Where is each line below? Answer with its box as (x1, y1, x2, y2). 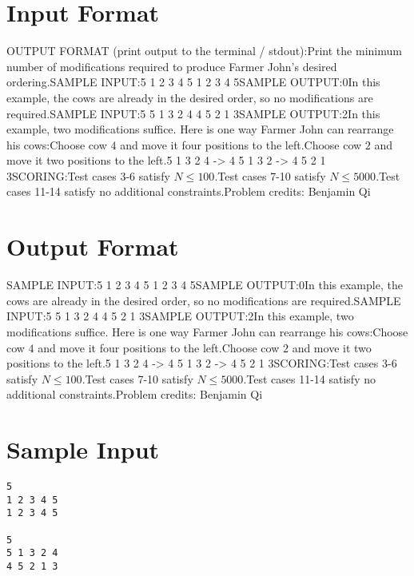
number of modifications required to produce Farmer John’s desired (6, 58, 337, 74)
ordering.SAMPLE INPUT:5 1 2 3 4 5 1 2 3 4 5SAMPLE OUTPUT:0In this (6, 73, 380, 90)
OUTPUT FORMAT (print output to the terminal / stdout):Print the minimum (6, 42, 402, 59)
